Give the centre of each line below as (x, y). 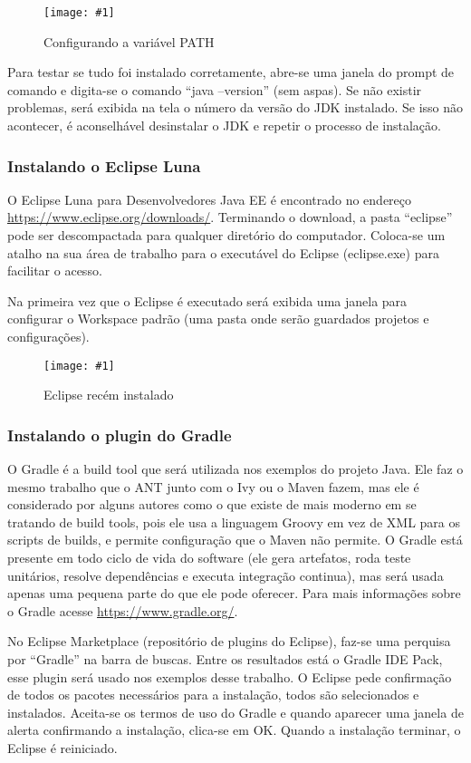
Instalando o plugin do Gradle (120, 435)
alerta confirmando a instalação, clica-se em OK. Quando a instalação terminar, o (234, 730)
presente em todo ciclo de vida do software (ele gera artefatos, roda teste (209, 558)
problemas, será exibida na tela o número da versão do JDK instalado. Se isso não (235, 107)
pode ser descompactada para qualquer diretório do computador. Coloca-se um (226, 235)
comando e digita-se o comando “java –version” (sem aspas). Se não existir (215, 89)
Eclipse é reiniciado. (62, 747)
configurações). (48, 336)
